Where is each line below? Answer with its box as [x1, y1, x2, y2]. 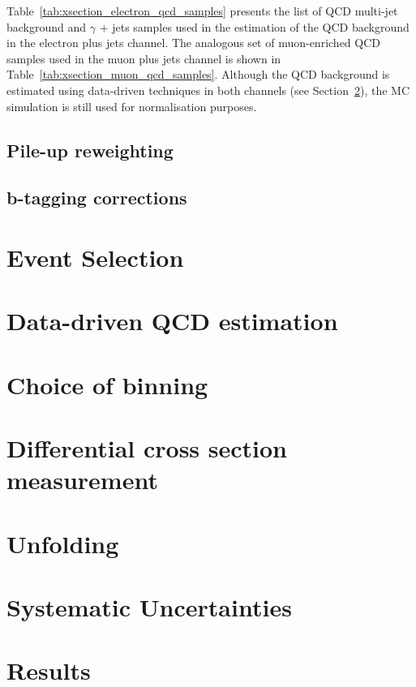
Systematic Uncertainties [6, 590, 292, 623]
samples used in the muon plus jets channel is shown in [6, 49, 281, 67]
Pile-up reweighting [6, 137, 174, 162]
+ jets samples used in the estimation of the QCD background [99, 18, 410, 35]
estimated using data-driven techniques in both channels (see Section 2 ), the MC [6, 81, 410, 98]
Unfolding [6, 526, 119, 560]
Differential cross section [6, 432, 287, 465]
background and [6, 18, 87, 35]
